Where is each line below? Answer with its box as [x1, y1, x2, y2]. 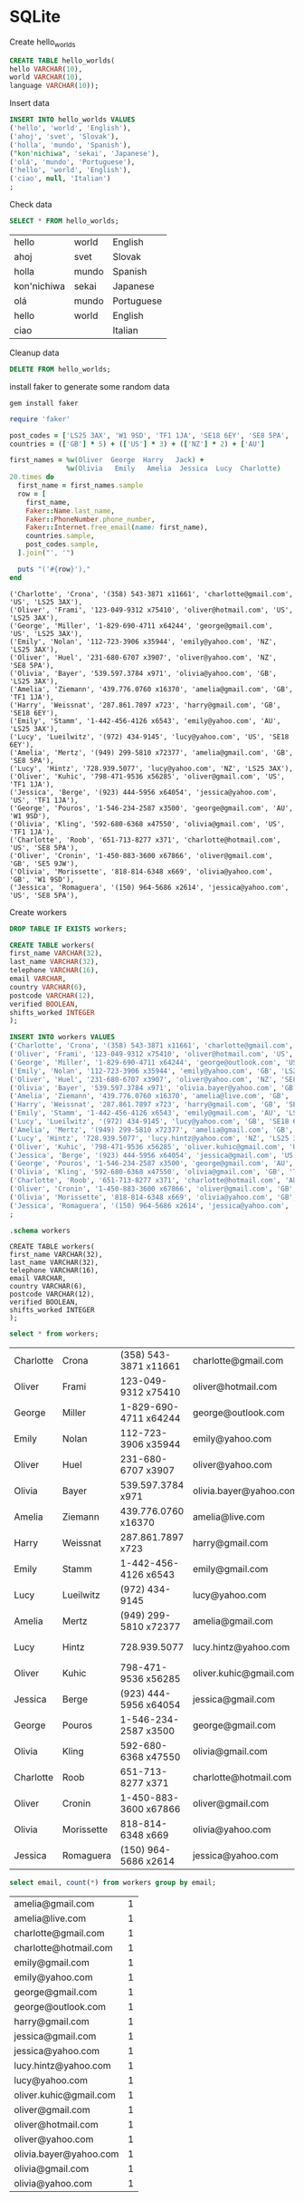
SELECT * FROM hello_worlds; [9, 217, 119, 226]
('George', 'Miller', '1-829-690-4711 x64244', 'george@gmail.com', [9, 621, 273, 631]
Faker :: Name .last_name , [25, 506, 116, 516]
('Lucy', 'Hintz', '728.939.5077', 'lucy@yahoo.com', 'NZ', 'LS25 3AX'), [9, 764, 294, 773]
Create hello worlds [9, 36, 76, 49]
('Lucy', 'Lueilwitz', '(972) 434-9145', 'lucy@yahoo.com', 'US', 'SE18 [9, 732, 290, 741]
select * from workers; [9, 1329, 100, 1338]
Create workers [9, 906, 68, 917]
